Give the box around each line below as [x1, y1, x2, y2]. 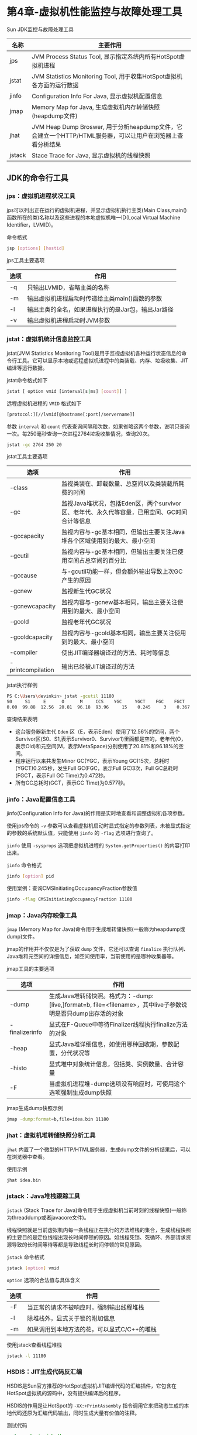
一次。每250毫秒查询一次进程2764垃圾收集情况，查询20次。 [6, 430, 153, 437]
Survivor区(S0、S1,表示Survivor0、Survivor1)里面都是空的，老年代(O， [15, 735, 186, 742]
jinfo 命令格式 [6, 862, 42, 869]
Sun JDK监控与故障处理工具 [6, 26, 74, 33]
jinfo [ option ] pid [6, 874, 54, 879]
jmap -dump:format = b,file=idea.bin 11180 [6, 1117, 109, 1122]
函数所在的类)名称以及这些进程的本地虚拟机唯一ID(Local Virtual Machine [6, 214, 181, 221]
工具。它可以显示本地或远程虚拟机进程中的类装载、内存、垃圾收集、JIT [16, 357, 189, 364]
